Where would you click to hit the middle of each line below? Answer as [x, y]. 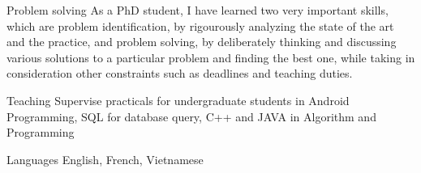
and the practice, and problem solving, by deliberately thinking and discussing [202, 42]
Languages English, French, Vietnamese [105, 159]
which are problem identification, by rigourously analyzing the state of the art [200, 25]
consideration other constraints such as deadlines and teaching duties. [180, 73]
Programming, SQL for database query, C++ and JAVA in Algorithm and [191, 116]
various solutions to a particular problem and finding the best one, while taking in [211, 57]
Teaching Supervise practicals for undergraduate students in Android [178, 100]
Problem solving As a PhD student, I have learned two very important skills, [198, 10]
